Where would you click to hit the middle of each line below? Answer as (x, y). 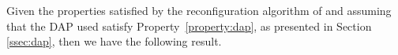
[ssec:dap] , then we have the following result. (114, 41)
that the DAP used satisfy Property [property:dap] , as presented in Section (189, 26)
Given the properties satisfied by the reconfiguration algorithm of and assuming (199, 10)
